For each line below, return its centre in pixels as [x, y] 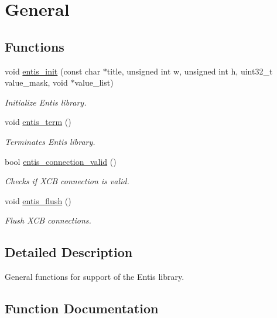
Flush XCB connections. [48, 220]
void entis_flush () [38, 200]
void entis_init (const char [53, 71]
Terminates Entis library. [50, 141]
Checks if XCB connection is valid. [67, 181]
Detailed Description [69, 252]
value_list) [94, 82]
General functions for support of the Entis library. [95, 277]
